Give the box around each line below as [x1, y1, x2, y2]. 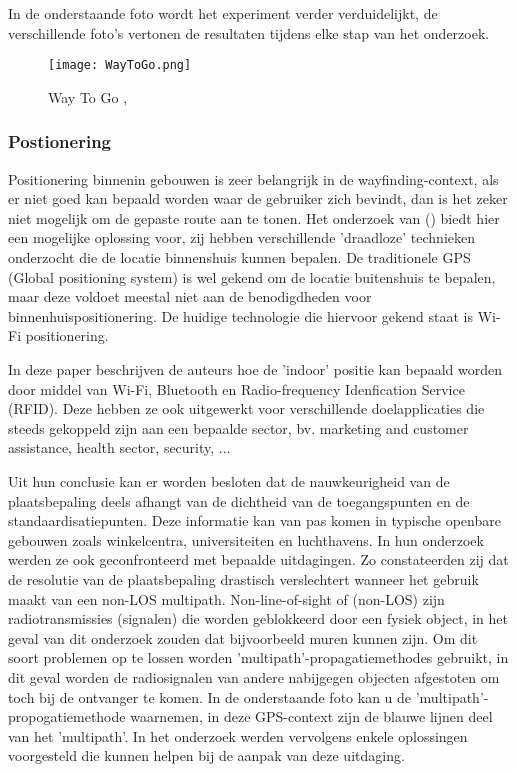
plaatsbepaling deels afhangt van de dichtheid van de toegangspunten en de [8, 490, 470, 511]
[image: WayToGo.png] [48, 58, 192, 73]
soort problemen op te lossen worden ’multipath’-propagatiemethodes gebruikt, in [8, 647, 509, 668]
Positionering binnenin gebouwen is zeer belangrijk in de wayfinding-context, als [8, 168, 499, 189]
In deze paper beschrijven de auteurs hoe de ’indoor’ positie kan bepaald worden [8, 359, 502, 379]
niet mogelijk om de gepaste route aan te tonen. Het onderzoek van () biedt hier [8, 207, 500, 228]
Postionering [8, 129, 112, 154]
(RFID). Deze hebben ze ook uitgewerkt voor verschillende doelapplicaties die [8, 398, 485, 419]
